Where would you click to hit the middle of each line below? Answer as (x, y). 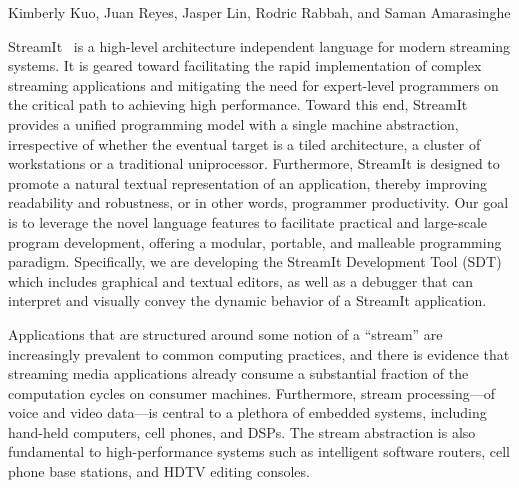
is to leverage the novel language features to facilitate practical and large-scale (248, 221)
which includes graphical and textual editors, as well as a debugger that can (241, 280)
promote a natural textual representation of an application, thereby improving (248, 182)
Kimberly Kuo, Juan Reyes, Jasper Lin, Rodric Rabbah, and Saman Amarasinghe (259, 12)
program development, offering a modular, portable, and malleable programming (255, 241)
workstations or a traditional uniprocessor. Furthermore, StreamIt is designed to (254, 163)
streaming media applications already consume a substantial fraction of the (238, 373)
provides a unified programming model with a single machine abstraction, (233, 123)
